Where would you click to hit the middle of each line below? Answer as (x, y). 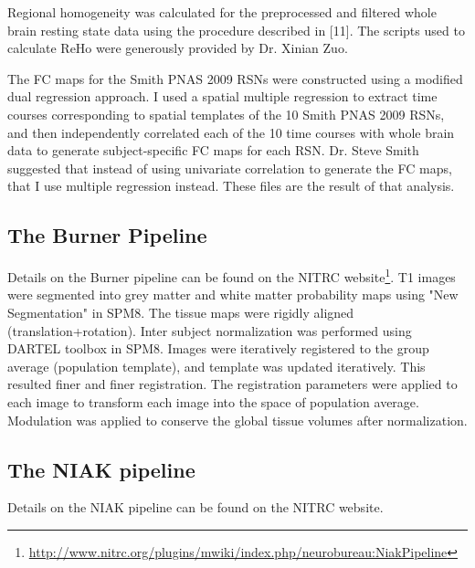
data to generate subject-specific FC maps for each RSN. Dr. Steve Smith (213, 150)
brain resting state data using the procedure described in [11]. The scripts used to (236, 30)
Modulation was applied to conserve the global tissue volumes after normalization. (237, 420)
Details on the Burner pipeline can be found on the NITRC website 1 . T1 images (232, 275)
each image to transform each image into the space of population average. (213, 401)
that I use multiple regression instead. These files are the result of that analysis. (231, 186)
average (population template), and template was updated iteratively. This (216, 366)
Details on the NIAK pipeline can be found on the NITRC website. (195, 507)
